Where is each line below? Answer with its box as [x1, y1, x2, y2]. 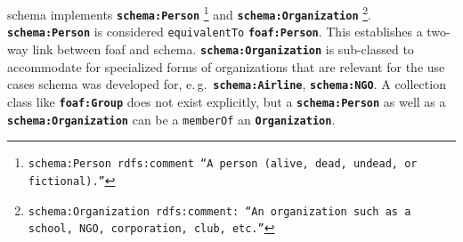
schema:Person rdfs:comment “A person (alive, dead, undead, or [28, 157, 418, 171]
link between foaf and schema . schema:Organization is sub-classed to [32, 39, 414, 58]
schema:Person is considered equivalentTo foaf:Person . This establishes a [7, 22, 423, 41]
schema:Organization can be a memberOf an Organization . [7, 109, 336, 128]
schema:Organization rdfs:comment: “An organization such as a [28, 205, 411, 218]
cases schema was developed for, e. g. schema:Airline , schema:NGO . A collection [7, 75, 446, 93]
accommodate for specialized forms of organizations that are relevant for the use [7, 57, 445, 76]
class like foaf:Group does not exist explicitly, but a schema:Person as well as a [7, 92, 446, 110]
